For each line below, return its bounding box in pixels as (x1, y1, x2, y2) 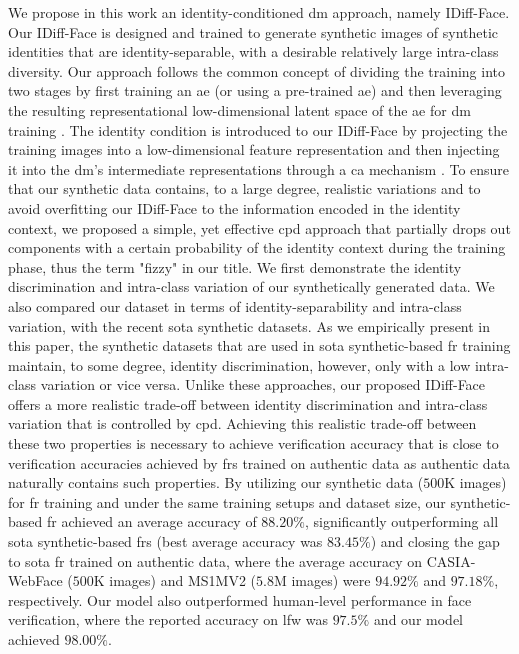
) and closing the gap (370, 531, 500, 552)
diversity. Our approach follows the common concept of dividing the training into (8, 60, 505, 81)
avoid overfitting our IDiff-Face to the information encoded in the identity (8, 197, 461, 218)
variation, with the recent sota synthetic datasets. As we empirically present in (8, 315, 491, 336)
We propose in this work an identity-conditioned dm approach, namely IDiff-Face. (8, 2, 510, 22)
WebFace (8, 570, 63, 591)
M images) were (273, 570, 371, 591)
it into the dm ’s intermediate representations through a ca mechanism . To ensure (8, 158, 510, 179)
